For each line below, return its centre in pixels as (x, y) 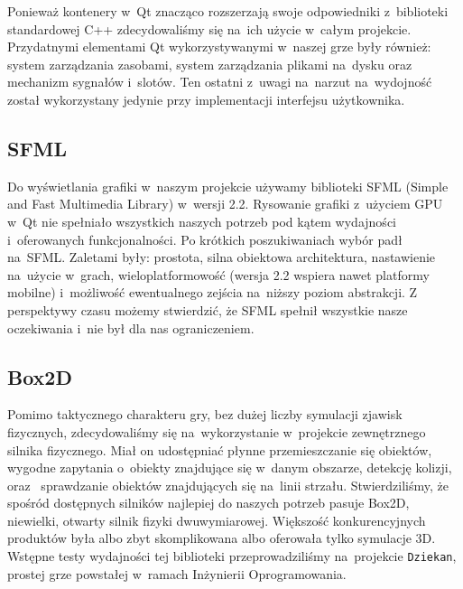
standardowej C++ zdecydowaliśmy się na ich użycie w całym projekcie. (209, 28)
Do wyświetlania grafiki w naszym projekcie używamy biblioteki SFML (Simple (228, 186)
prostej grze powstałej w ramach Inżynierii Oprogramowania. (177, 573)
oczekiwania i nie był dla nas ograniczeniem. (131, 327)
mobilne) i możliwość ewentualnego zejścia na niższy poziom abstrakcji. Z (213, 292)
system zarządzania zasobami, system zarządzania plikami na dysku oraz (210, 64)
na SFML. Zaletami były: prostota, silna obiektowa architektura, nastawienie (222, 257)
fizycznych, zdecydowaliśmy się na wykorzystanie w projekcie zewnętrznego (217, 431)
